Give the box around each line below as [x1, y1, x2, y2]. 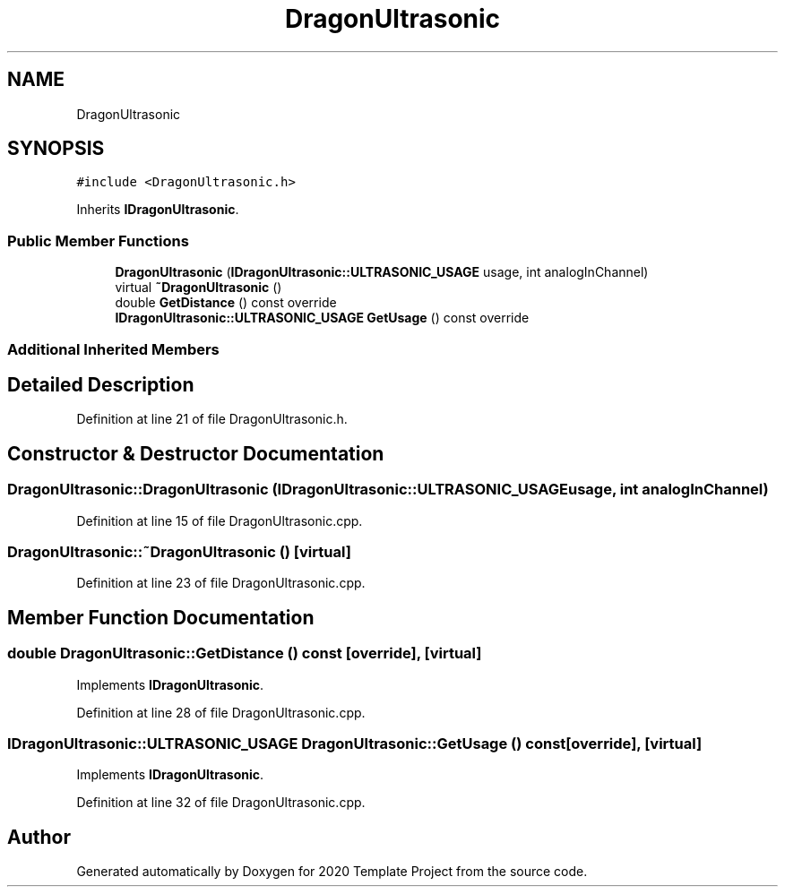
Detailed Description [7, 373, 194, 396]
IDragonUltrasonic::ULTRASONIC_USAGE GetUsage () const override [115, 310, 530, 326]
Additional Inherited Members [7, 340, 220, 358]
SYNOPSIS [7, 137, 105, 160]
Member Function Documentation [7, 606, 315, 629]
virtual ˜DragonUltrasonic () [115, 279, 282, 296]
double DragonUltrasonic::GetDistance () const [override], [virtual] [7, 644, 482, 663]
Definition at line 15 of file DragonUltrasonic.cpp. [76, 512, 363, 529]
